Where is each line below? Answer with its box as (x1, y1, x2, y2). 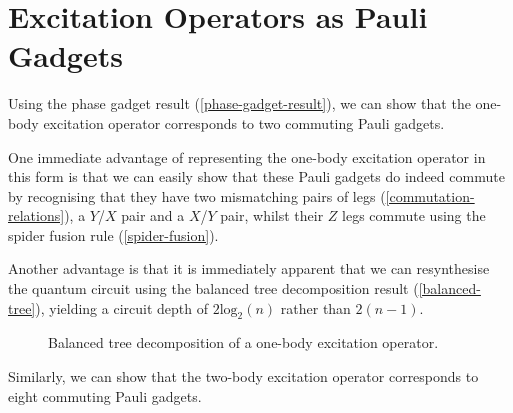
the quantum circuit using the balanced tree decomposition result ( (8, 278, 419, 299)
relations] (8, 205, 65, 226)
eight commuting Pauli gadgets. (8, 385, 202, 406)
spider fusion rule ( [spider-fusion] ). (8, 224, 219, 245)
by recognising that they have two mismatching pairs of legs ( (8, 185, 386, 206)
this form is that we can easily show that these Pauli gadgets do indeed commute (8, 166, 505, 187)
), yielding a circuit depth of (35, 297, 208, 318)
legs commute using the (342, 205, 486, 226)
